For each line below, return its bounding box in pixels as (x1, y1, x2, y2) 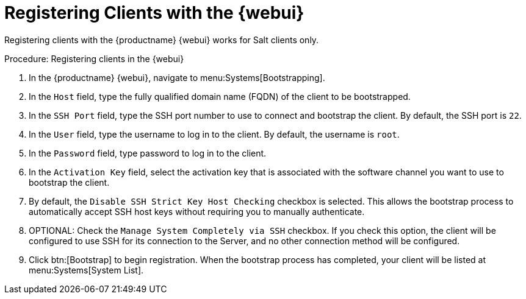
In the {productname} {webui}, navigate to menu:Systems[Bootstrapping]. (29, 72, 325, 83)
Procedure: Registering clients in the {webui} (4, 53, 184, 64)
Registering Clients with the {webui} (4, 2, 304, 23)
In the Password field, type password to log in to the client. (29, 147, 267, 158)
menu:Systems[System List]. (29, 264, 144, 275)
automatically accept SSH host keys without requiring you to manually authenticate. (29, 206, 365, 217)
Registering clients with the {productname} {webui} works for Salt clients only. (4, 34, 319, 45)
